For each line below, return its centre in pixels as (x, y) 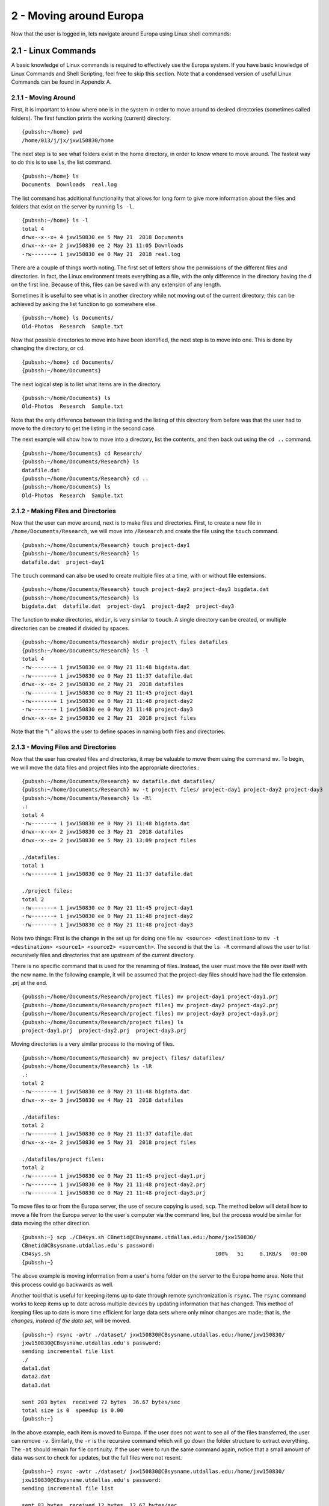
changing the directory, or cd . (48, 348)
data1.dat (36, 1368)
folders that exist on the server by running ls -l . (73, 206)
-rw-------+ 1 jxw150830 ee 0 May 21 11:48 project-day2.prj (114, 1184)
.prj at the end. (29, 983)
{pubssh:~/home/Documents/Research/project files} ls (103, 1022)
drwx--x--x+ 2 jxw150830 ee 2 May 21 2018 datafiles (103, 684)
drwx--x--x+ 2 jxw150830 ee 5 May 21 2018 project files (109, 1142)
